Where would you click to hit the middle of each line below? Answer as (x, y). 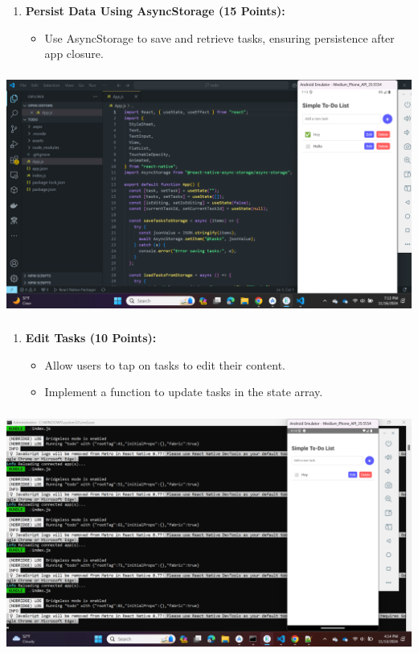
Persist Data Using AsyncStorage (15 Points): (155, 10)
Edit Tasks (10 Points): (91, 338)
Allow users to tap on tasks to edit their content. (165, 364)
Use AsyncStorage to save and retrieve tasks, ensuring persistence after (219, 37)
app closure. (74, 54)
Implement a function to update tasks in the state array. (184, 392)
